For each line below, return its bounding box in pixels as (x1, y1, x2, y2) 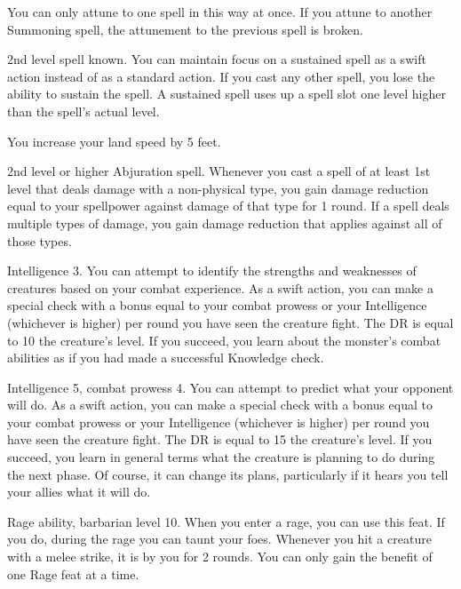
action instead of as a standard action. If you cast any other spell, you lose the (7, 67, 435, 85)
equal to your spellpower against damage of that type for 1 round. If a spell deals (7, 196, 449, 215)
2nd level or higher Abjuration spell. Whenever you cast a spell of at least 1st (7, 162, 431, 180)
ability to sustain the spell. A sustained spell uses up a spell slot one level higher (7, 84, 446, 103)
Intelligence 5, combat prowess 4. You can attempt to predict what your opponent (7, 378, 454, 396)
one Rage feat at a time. (7, 564, 139, 583)
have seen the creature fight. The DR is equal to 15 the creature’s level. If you (7, 430, 433, 449)
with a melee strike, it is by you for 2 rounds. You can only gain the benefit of (7, 547, 433, 566)
